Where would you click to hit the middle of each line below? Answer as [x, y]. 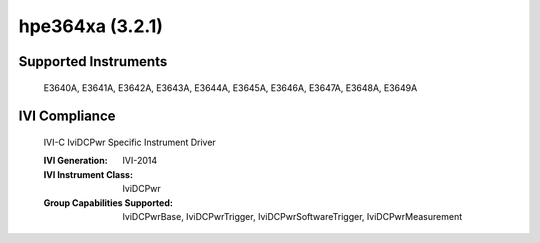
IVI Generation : [76, 161]
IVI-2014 [140, 161]
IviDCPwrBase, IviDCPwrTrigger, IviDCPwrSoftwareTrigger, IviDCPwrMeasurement [292, 216]
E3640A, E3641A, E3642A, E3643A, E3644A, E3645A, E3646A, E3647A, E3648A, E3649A [230, 87]
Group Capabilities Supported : [108, 202]
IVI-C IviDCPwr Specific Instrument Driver [130, 142]
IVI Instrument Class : [88, 174]
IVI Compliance [67, 116]
